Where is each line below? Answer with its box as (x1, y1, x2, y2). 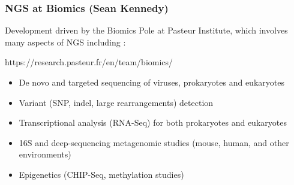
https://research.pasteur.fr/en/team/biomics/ (5, 56, 173, 68)
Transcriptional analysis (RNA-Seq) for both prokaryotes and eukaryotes (19, 116, 287, 129)
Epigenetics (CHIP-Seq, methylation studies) (19, 168, 184, 180)
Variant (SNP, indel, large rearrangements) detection (19, 96, 214, 108)
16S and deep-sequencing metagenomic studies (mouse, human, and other (19, 136, 289, 148)
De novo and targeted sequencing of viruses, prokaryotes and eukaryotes (19, 76, 284, 88)
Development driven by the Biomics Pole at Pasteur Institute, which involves (5, 24, 288, 37)
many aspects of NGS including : (5, 35, 126, 48)
